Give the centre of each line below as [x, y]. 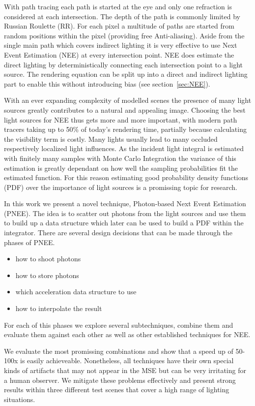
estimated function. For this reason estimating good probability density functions [126, 177]
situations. [20, 399]
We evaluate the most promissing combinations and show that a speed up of [119, 351]
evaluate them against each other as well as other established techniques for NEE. [127, 334]
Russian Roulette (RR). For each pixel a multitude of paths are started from [119, 26]
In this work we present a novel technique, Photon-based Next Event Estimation [125, 203]
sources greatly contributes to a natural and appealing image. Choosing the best [125, 109]
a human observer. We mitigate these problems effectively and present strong [120, 380]
